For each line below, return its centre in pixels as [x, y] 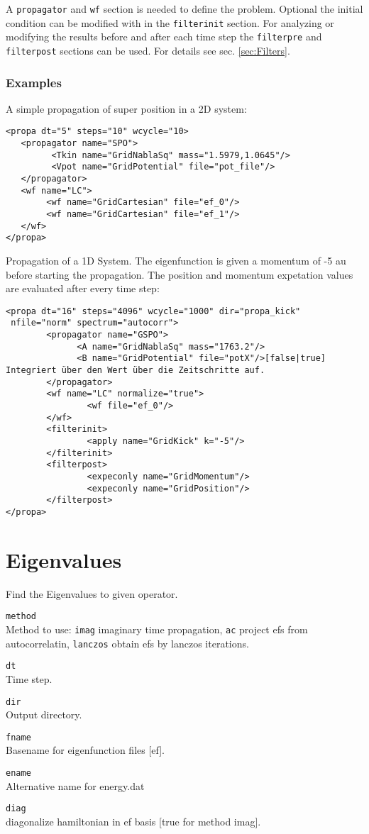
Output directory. [44, 715]
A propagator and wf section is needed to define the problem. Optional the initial [184, 9]
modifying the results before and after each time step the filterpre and [164, 37]
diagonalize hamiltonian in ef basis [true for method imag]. [133, 821]
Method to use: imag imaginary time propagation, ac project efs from [157, 629]
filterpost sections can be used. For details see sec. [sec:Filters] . [148, 50]
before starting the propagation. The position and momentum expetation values [180, 274]
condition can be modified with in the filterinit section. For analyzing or [170, 22]
